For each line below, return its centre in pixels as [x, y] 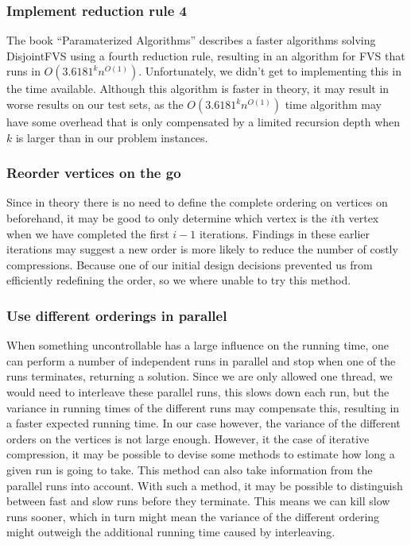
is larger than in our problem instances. [112, 137]
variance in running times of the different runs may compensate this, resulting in [203, 407]
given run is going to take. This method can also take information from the [190, 469]
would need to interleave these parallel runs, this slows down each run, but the [198, 391]
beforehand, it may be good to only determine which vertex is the [167, 218]
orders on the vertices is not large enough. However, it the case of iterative [188, 438]
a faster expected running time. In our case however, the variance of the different [204, 423]
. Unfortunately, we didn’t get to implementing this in [270, 71]
